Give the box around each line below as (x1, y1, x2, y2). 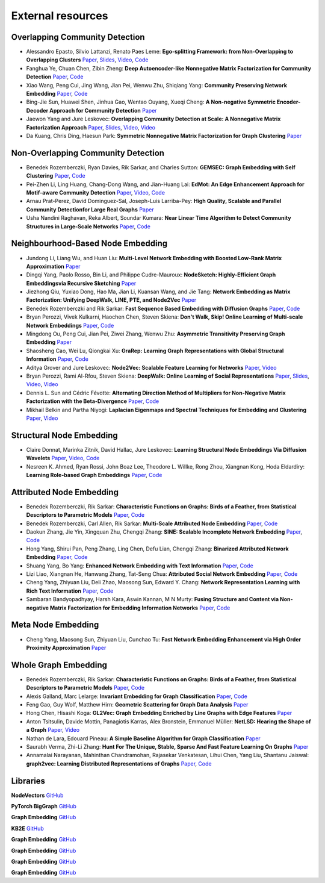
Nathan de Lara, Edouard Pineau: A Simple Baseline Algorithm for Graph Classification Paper (26, 735, 261, 742)
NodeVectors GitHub (11, 791, 64, 799)
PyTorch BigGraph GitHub (11, 803, 76, 810)
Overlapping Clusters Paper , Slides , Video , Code (26, 56, 149, 63)
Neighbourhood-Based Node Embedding (11, 239, 168, 249)
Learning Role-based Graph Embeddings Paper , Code (26, 472, 162, 479)
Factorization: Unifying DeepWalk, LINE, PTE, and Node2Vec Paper (26, 296, 197, 304)
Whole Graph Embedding (11, 660, 108, 670)
